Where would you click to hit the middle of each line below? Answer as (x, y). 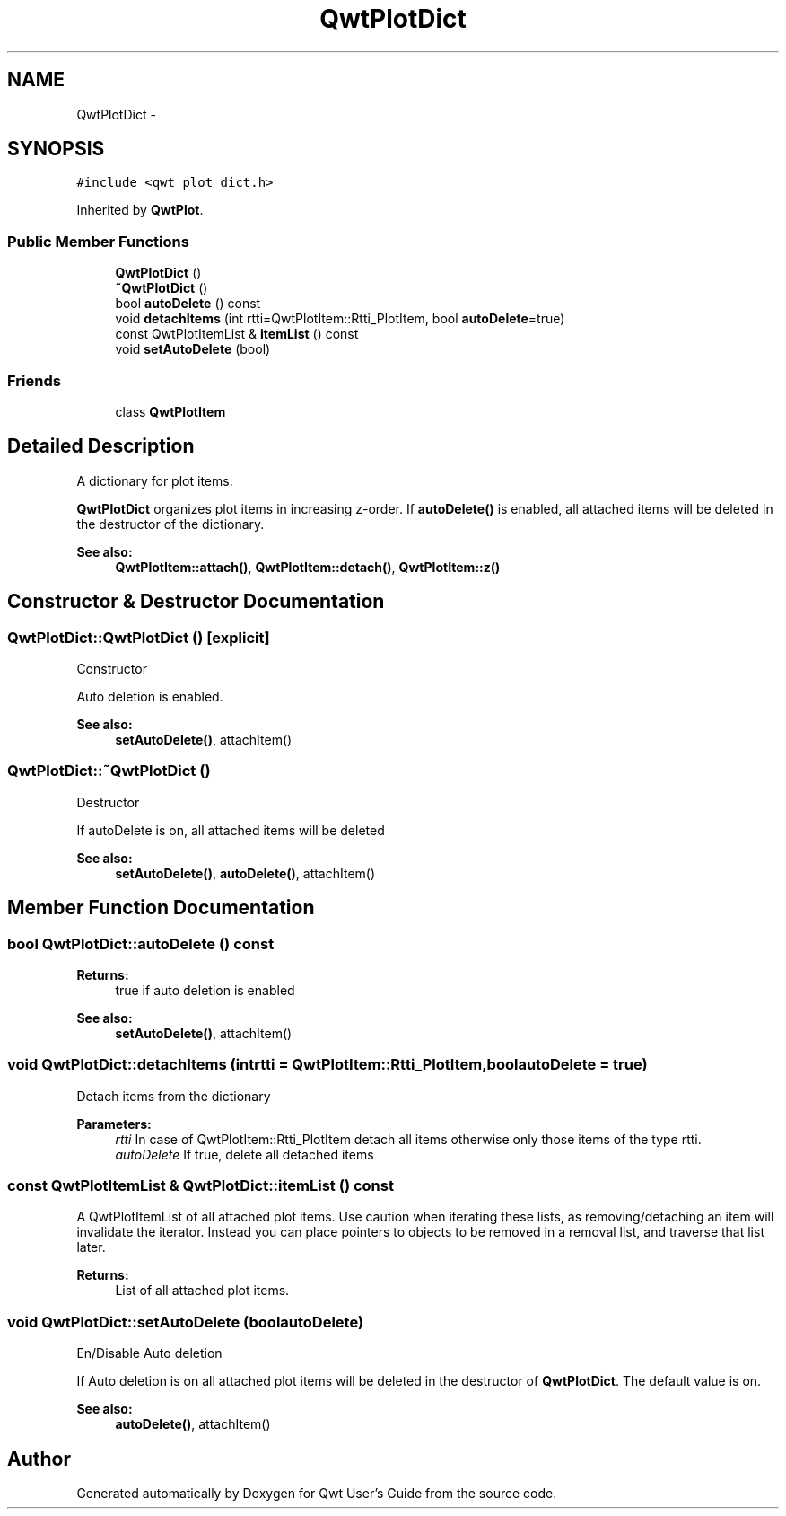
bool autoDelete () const (188, 304)
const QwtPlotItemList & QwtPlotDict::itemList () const (201, 1186)
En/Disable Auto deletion (149, 1353)
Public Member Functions (98, 241)
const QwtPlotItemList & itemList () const (237, 334)
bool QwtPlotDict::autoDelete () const (141, 943)
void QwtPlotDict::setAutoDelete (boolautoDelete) (186, 1322)
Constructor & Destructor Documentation (196, 602)
